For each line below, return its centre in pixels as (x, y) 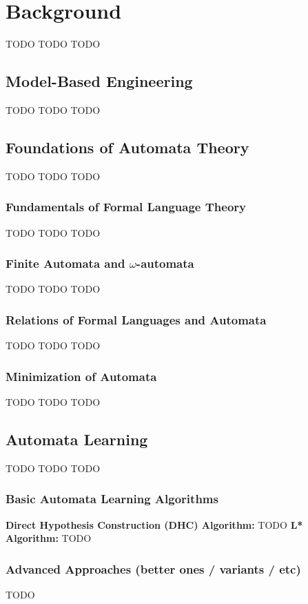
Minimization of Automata (81, 376)
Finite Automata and (65, 263)
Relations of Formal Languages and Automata (136, 319)
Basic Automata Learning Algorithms (112, 499)
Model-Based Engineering (99, 81)
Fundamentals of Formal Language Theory (126, 207)
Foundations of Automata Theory (127, 147)
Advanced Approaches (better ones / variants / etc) (153, 568)
